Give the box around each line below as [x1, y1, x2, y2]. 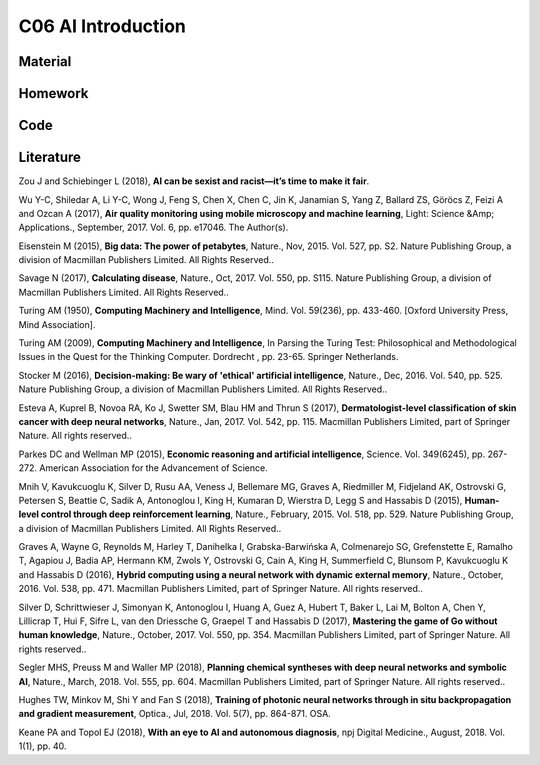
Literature [18, 149, 82, 166]
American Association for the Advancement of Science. [38, 462, 269, 474]
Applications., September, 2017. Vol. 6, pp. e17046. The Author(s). [18, 221, 289, 234]
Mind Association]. [18, 318, 96, 330]
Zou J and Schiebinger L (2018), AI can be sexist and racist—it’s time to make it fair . [18, 175, 370, 187]
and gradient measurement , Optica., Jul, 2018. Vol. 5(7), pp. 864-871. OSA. [18, 708, 332, 720]
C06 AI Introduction [18, 15, 187, 37]
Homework [18, 85, 89, 102]
